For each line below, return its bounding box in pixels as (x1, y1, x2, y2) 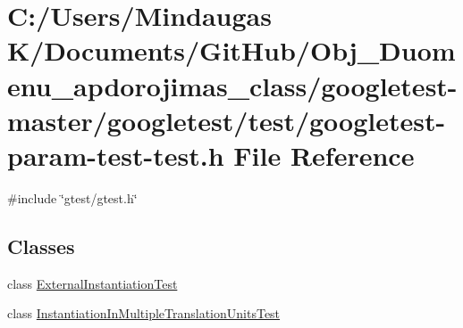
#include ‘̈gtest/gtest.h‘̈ (7, 188, 138, 207)
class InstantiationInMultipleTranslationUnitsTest (7, 304, 281, 323)
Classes (7, 232, 75, 259)
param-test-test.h (7, 136, 224, 173)
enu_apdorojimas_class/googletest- (7, 67, 458, 103)
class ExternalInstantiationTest (7, 274, 178, 292)
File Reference (233, 136, 415, 173)
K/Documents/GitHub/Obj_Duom (7, 32, 456, 69)
